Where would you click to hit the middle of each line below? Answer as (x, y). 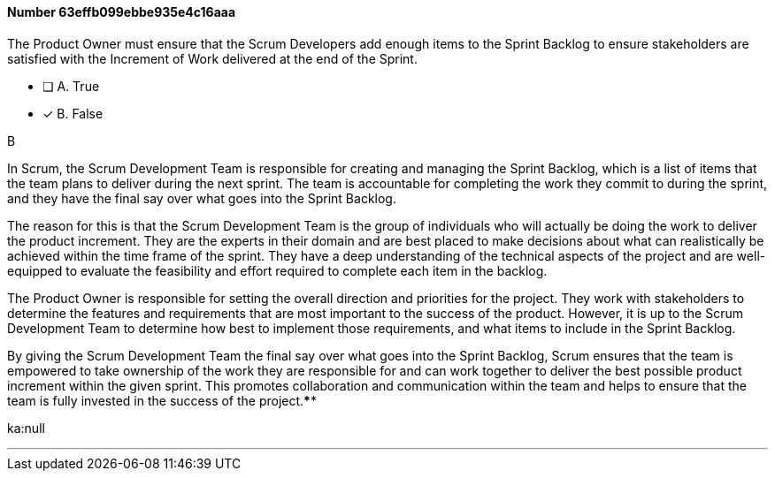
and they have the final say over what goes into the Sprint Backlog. (202, 198)
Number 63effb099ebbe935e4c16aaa (122, 12)
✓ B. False (73, 113)
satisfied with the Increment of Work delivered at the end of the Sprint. (212, 58)
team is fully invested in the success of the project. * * (162, 400)
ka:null (26, 428)
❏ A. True (71, 86)
